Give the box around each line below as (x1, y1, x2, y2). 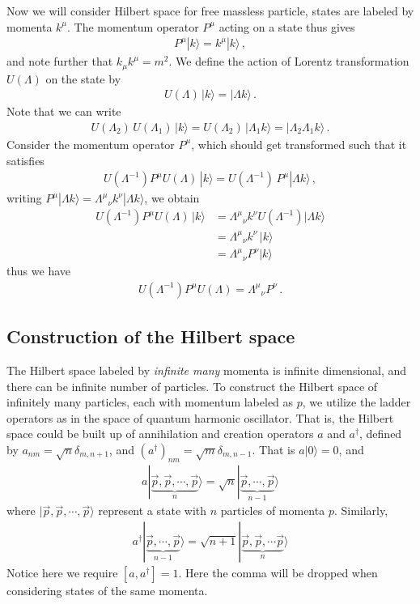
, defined (359, 425, 402, 442)
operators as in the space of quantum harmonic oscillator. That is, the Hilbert (6, 409, 394, 426)
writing (6, 189, 42, 206)
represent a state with (98, 502, 207, 519)
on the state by (45, 70, 121, 87)
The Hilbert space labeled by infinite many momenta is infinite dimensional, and (6, 362, 407, 379)
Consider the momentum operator (6, 135, 175, 152)
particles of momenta (220, 502, 325, 519)
